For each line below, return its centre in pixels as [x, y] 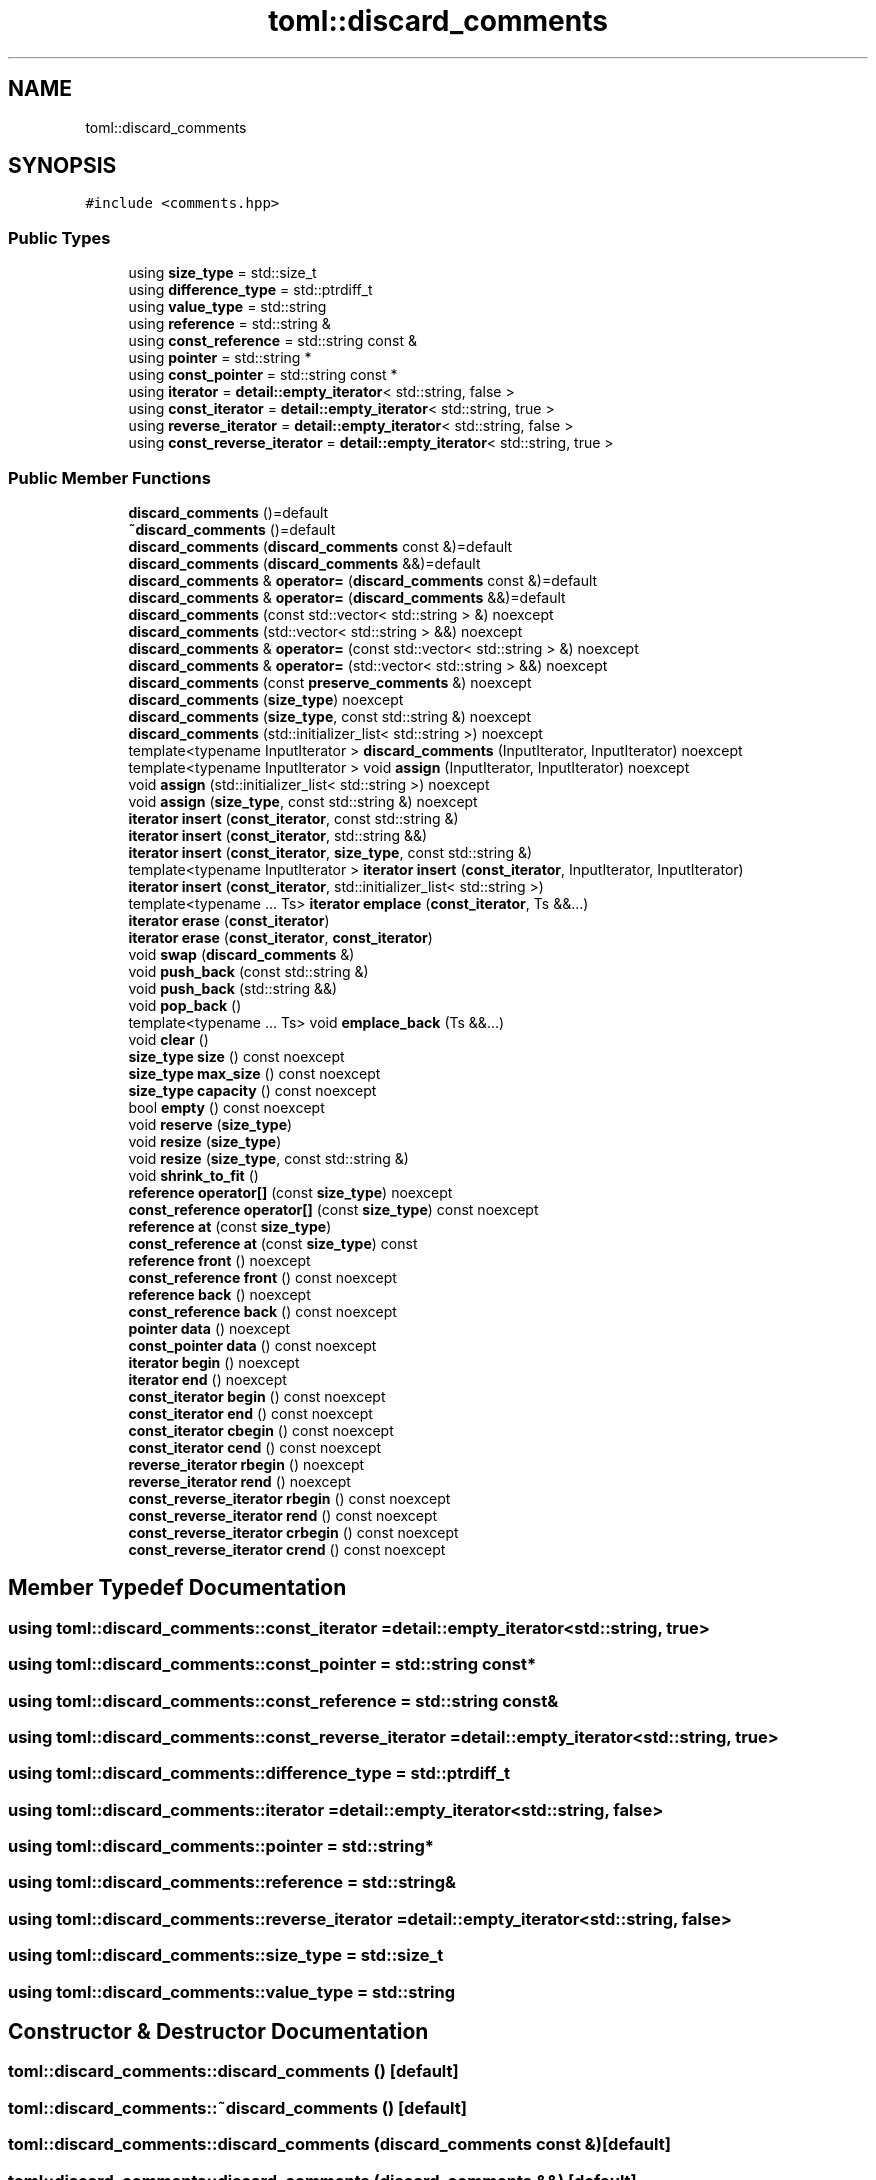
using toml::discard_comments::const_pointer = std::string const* [272, 1664]
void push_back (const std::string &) [248, 971]
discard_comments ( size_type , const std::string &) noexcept [330, 716]
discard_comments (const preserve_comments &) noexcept [330, 682]
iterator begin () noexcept [214, 1362]
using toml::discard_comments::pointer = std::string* [221, 1846]
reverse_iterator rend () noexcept [239, 1481]
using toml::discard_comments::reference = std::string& [232, 1882]
